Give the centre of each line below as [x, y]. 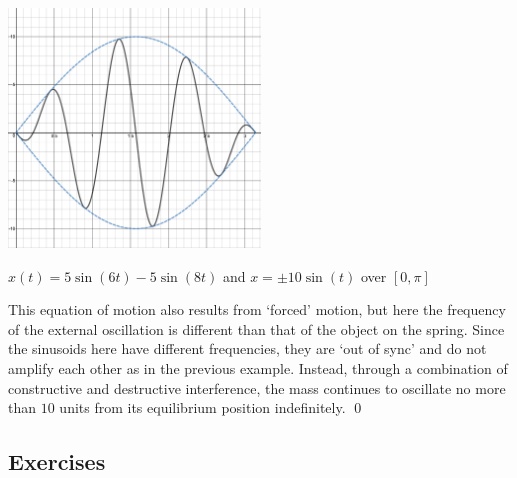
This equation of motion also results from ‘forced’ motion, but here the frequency [257, 309]
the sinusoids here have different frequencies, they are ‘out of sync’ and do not [247, 348]
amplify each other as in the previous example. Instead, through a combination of [258, 367]
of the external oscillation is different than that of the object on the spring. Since [256, 328]
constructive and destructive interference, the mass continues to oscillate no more [257, 387]
